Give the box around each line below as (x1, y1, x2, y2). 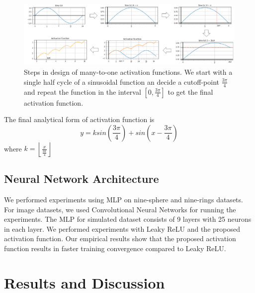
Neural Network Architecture (4, 171, 159, 186)
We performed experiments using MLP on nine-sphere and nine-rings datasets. (4, 194, 243, 204)
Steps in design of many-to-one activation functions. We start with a (24, 67, 233, 77)
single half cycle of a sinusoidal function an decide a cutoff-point (24, 76, 220, 87)
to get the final (168, 86, 213, 97)
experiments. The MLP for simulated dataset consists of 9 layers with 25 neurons (4, 214, 252, 224)
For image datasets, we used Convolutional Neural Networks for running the (4, 204, 236, 214)
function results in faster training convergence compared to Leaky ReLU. (4, 243, 226, 253)
